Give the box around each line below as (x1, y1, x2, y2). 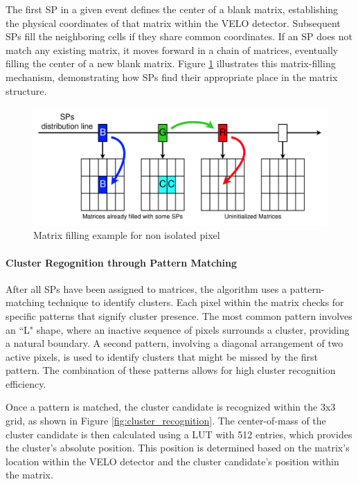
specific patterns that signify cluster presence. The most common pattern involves (6, 308, 352, 323)
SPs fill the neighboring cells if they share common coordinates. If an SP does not (6, 29, 353, 44)
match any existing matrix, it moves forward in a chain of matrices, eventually (6, 42, 339, 57)
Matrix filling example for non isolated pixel (33, 228, 220, 242)
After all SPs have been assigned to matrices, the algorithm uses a (6, 281, 287, 296)
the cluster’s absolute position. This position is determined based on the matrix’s (6, 440, 350, 455)
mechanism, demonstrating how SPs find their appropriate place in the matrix (6, 69, 338, 84)
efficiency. (6, 376, 46, 391)
